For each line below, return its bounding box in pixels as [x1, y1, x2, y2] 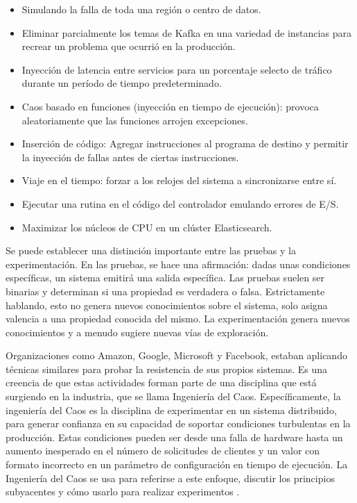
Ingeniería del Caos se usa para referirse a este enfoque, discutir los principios [6, 470, 335, 485]
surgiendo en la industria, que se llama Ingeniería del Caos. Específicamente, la [6, 389, 341, 404]
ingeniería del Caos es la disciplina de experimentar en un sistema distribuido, [6, 402, 337, 417]
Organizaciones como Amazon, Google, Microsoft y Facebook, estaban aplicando [6, 348, 347, 363]
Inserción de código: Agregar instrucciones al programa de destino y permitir [21, 136, 349, 151]
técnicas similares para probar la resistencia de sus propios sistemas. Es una [6, 361, 328, 376]
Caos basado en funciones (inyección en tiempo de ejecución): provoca [21, 99, 319, 113]
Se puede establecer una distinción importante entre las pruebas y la [6, 243, 296, 258]
